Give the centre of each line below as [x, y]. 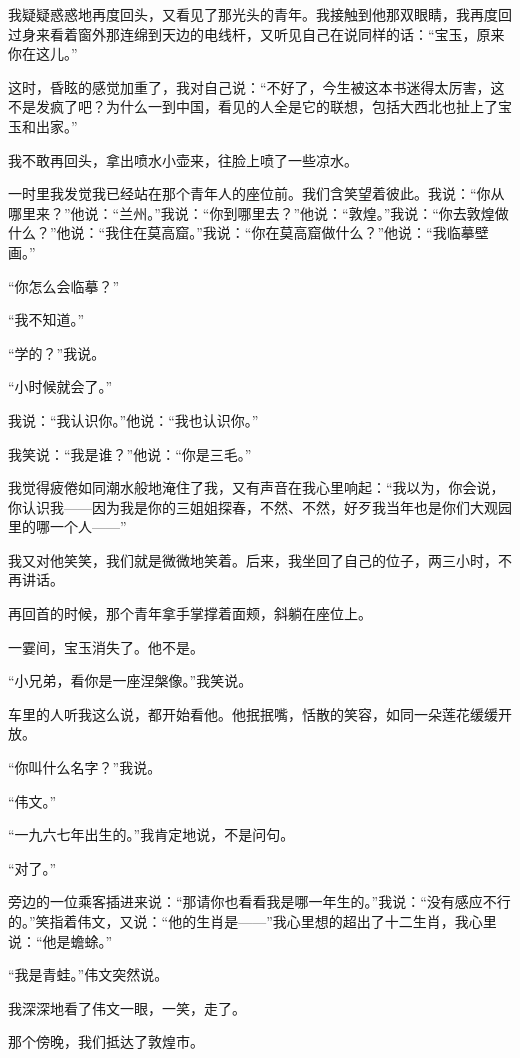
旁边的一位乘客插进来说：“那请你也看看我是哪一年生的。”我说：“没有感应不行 [259, 901]
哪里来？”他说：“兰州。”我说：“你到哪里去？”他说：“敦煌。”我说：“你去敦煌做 [258, 212]
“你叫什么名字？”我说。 [85, 767]
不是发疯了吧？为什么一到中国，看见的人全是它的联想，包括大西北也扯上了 [253, 106]
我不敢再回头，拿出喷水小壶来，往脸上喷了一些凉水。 [183, 159]
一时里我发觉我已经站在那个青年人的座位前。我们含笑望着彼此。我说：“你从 [256, 193]
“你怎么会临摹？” [64, 285]
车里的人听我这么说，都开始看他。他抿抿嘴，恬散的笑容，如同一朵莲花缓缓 [253, 713]
